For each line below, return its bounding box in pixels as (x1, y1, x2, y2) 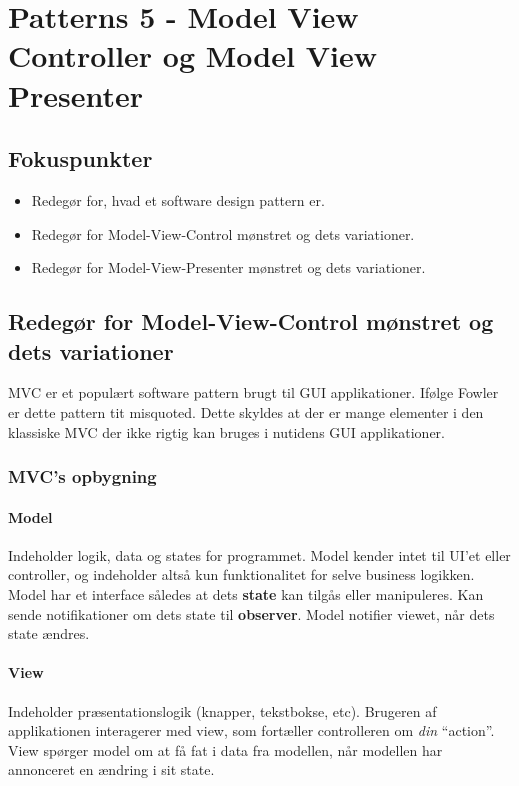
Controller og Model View (8, 35, 377, 76)
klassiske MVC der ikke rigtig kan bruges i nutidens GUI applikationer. (8, 421, 445, 442)
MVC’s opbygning (8, 464, 157, 489)
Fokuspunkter (8, 143, 153, 174)
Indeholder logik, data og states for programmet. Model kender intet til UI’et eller (8, 544, 511, 565)
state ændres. (8, 623, 90, 644)
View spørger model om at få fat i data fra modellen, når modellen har (8, 739, 443, 760)
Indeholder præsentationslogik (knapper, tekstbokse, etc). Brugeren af (8, 700, 437, 721)
